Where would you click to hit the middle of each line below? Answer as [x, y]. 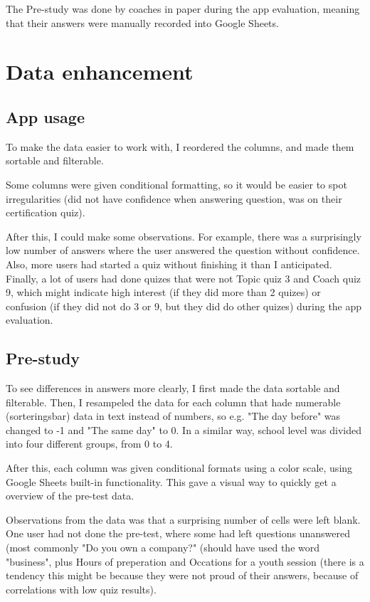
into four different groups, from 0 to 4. [89, 444]
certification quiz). [46, 212]
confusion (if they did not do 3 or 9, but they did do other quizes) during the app [184, 306]
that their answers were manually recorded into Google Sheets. [142, 22]
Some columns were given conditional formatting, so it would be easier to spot [176, 184]
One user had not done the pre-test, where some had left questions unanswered [178, 533]
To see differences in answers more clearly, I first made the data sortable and [173, 388]
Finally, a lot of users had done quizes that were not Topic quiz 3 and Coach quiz [184, 278]
